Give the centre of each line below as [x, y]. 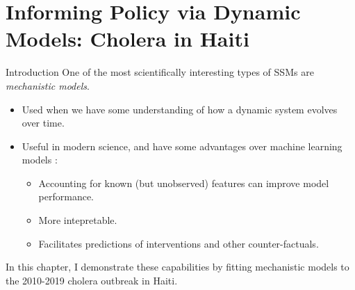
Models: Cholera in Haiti [127, 39]
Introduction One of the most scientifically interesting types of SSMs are [160, 72]
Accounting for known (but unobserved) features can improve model [184, 183]
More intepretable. [78, 220]
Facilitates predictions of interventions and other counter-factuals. [179, 243]
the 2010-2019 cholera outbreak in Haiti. [92, 280]
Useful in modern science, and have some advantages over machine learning [182, 146]
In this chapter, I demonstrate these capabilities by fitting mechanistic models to [177, 267]
